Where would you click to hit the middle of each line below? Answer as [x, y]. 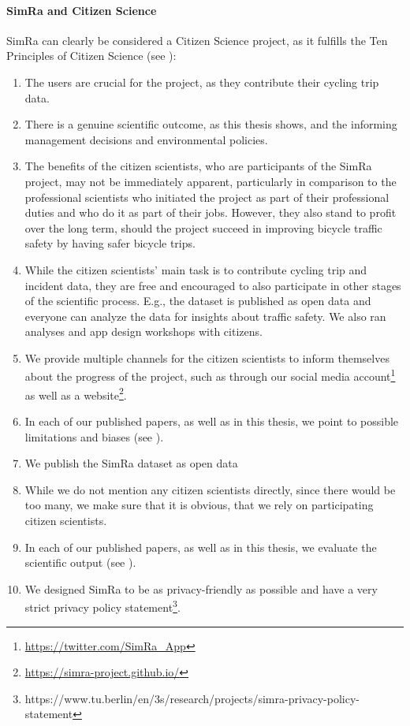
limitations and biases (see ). [94, 436]
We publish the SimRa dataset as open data [131, 463]
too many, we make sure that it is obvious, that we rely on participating [199, 505]
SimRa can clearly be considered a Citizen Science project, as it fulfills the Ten [197, 40]
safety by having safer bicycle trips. [110, 243]
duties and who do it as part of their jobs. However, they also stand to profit [211, 212]
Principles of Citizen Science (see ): [91, 56]
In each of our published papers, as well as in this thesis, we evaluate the [201, 547]
